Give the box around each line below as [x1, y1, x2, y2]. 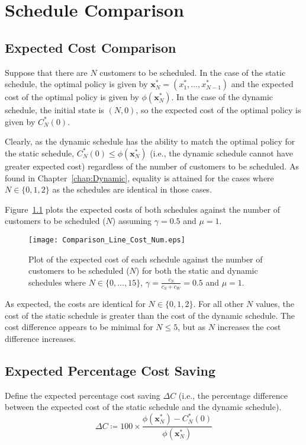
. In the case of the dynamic [171, 91, 273, 103]
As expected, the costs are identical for [5, 297, 146, 309]
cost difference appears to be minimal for [5, 321, 153, 333]
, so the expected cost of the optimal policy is [136, 104, 301, 116]
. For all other [193, 297, 244, 309]
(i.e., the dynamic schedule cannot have [150, 146, 293, 159]
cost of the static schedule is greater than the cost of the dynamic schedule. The [5, 309, 295, 321]
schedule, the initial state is [5, 104, 104, 116]
